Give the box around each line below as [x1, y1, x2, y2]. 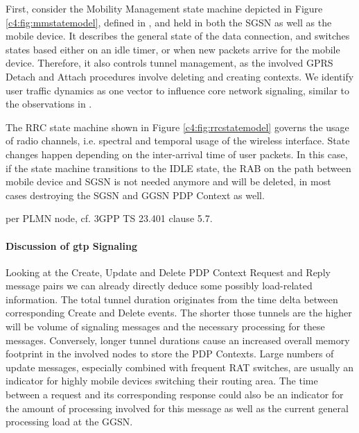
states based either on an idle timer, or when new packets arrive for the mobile [6, 42, 340, 56]
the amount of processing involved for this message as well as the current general [6, 400, 349, 415]
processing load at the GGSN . [6, 414, 133, 429]
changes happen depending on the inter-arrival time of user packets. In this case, [6, 146, 348, 161]
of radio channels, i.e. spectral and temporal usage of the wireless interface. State [6, 133, 350, 148]
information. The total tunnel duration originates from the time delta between [6, 291, 338, 306]
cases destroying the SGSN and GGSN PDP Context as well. [6, 187, 265, 202]
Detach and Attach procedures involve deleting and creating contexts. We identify [6, 69, 354, 83]
